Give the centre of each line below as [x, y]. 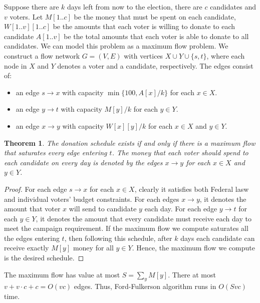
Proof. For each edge [36, 189]
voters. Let [26, 16]
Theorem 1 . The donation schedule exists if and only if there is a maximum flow [130, 142]
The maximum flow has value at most [62, 274]
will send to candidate [103, 209]
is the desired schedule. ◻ [44, 258]
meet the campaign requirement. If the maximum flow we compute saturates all [126, 228]
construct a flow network [42, 55]
